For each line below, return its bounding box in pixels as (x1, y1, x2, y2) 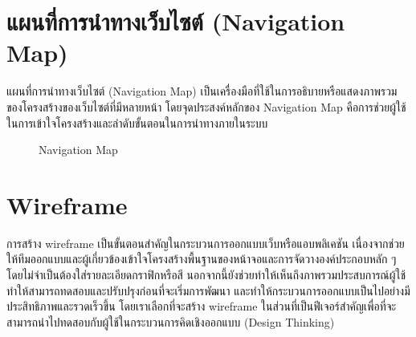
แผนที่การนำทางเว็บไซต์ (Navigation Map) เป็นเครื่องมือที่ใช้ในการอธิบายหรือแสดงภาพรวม (6, 83, 398, 99)
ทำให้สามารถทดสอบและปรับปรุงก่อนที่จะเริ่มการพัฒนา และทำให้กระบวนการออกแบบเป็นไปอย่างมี (6, 282, 410, 298)
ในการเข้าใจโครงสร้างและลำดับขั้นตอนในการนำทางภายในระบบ (6, 114, 268, 131)
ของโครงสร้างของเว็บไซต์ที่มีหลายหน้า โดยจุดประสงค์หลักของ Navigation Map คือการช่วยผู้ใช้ (6, 98, 406, 115)
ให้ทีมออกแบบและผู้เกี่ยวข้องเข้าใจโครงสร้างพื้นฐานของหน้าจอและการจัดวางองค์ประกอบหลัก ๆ (6, 250, 397, 267)
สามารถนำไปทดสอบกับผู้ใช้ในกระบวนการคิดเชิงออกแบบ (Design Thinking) (6, 313, 335, 330)
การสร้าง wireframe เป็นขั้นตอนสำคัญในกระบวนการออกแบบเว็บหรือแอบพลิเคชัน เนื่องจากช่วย (6, 234, 405, 251)
